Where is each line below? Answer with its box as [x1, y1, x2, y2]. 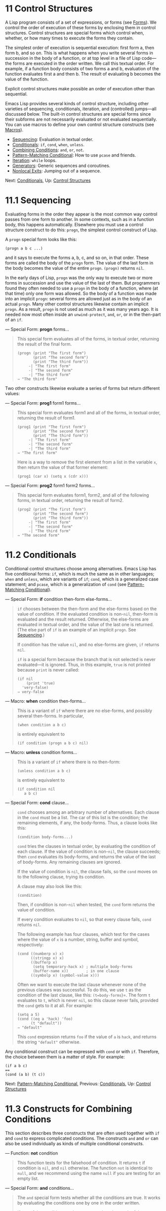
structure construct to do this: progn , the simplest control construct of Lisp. [5, 227, 158, 233]
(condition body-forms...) [17, 835, 73, 839]
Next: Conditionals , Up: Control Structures [5, 177, 91, 183]
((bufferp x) [30, 960, 58, 965]
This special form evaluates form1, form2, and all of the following [17, 492, 149, 498]
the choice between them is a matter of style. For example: [5, 1053, 125, 1060]
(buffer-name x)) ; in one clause [33, 968, 120, 973]
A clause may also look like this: [17, 883, 83, 889]
